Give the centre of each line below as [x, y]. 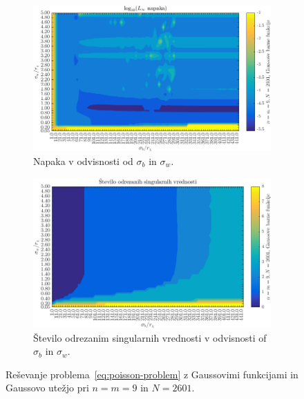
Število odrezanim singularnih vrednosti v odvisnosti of [150, 337]
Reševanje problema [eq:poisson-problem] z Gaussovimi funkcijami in [152, 374]
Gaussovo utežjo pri [47, 388]
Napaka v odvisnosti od [83, 161]
